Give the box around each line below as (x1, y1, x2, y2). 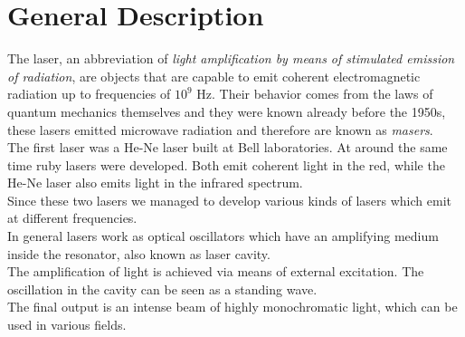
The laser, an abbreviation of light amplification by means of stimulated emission (7, 49, 455, 68)
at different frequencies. (7, 208, 138, 227)
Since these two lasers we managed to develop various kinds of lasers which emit (7, 190, 451, 209)
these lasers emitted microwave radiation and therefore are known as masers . (7, 120, 433, 139)
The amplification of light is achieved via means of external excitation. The (7, 262, 424, 281)
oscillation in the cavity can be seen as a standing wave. (7, 279, 318, 298)
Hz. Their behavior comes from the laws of (196, 84, 433, 103)
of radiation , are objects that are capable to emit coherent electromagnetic (7, 66, 421, 85)
